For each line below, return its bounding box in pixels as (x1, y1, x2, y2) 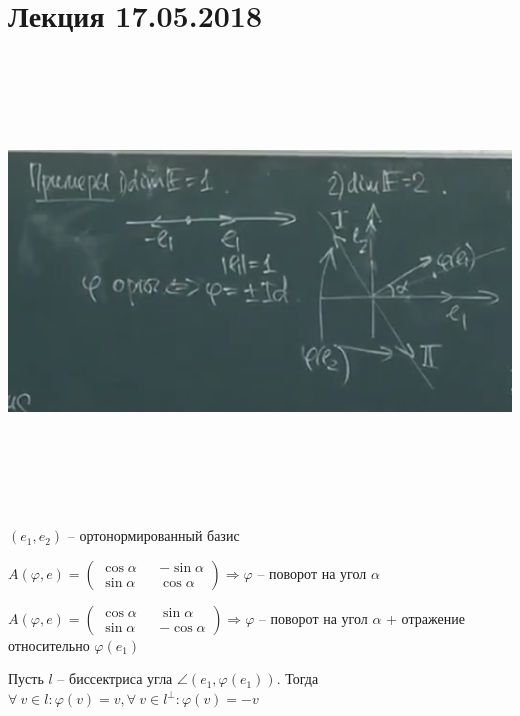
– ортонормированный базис (67, 525, 240, 546)
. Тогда (276, 668, 319, 689)
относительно (8, 634, 90, 655)
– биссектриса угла (57, 668, 173, 689)
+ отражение (386, 607, 465, 628)
